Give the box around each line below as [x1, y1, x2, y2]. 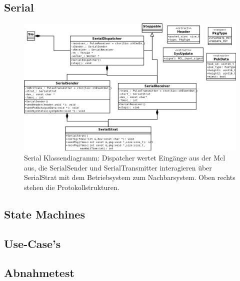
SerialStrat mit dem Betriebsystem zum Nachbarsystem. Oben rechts [24, 172, 235, 182]
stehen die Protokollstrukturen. [24, 181, 119, 192]
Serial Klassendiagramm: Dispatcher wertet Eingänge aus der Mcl [24, 152, 225, 163]
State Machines [4, 206, 85, 221]
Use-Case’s [4, 235, 61, 251]
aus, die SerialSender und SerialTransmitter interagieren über [24, 162, 212, 172]
